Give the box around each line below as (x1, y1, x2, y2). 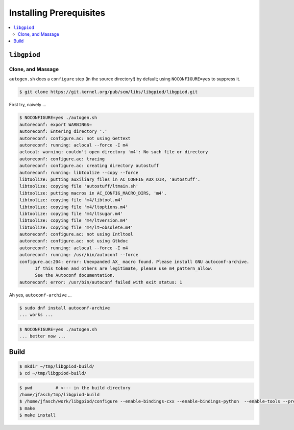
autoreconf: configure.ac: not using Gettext (19, 135, 131, 141)
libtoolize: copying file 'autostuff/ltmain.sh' (19, 184, 139, 189)
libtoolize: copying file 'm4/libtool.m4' (19, 197, 123, 203)
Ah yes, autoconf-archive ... (9, 292, 72, 298)
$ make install (19, 412, 56, 418)
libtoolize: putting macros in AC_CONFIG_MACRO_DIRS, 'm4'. (19, 190, 167, 196)
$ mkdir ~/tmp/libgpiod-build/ (19, 363, 95, 369)
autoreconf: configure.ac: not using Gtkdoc (19, 238, 128, 244)
